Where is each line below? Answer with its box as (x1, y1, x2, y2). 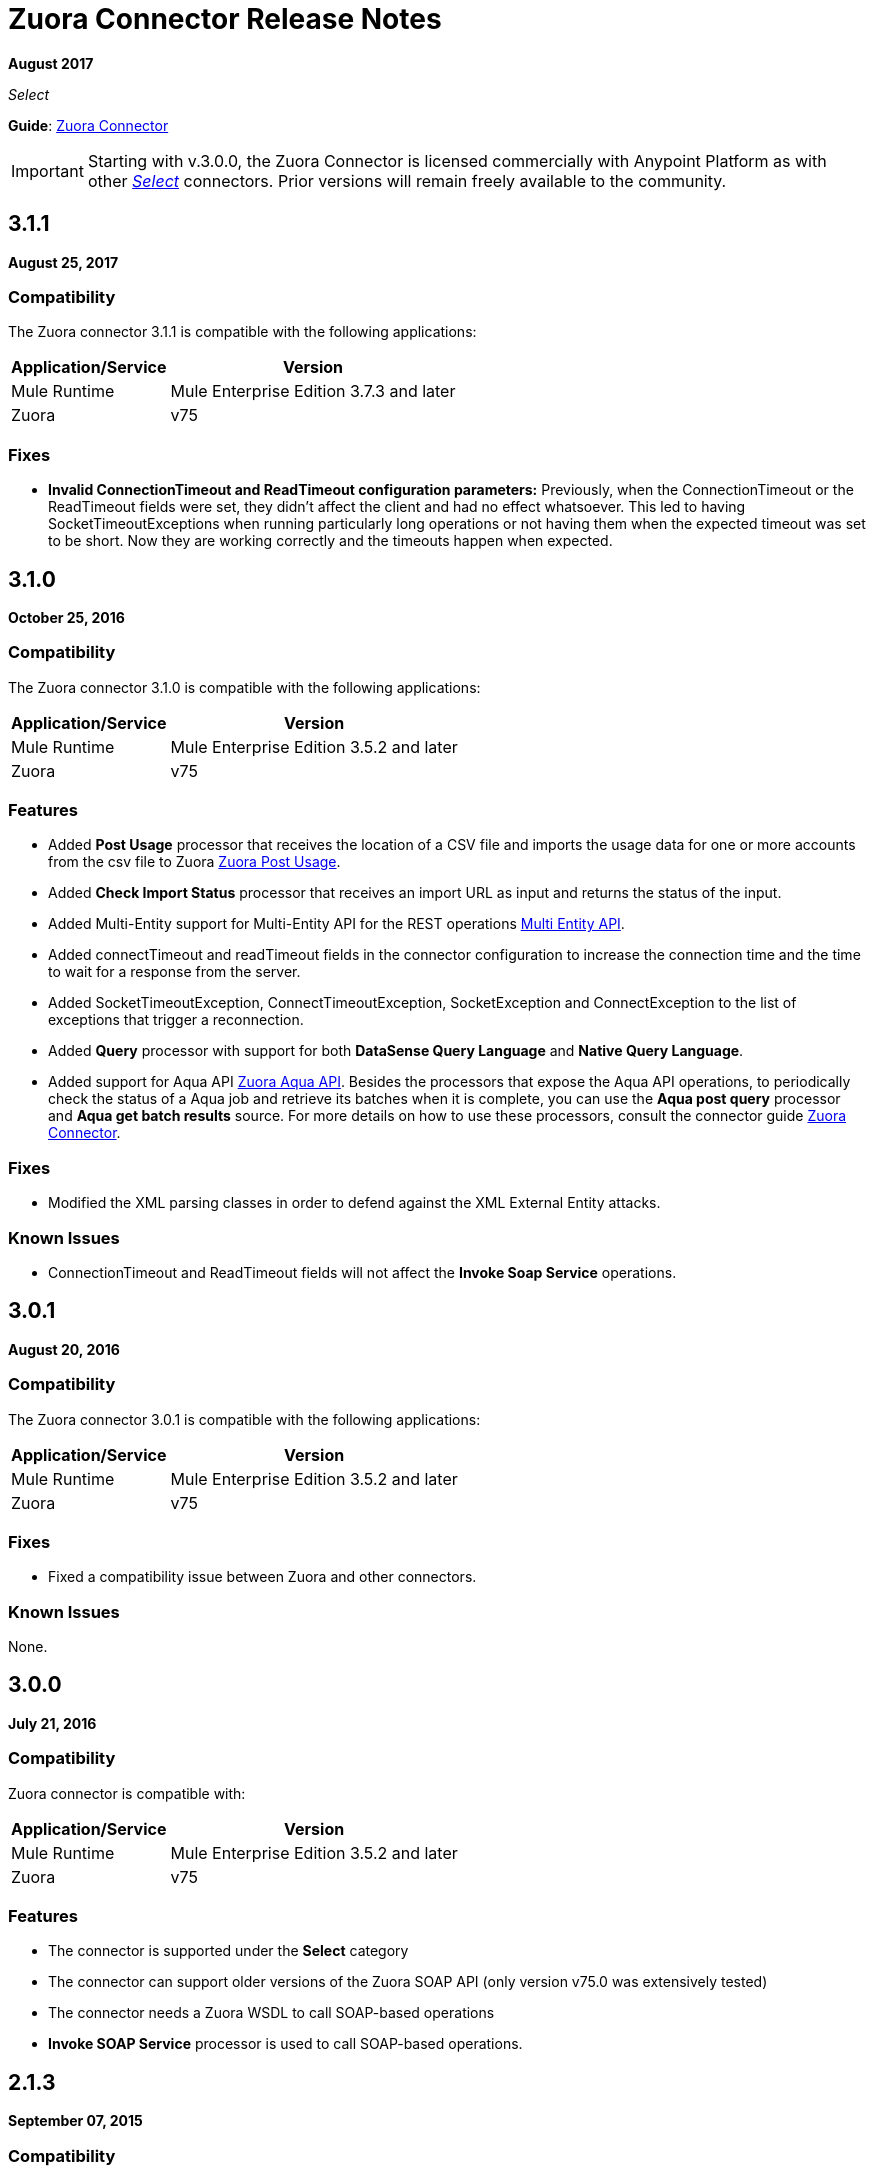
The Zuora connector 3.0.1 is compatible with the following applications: (8, 1410, 481, 1428)
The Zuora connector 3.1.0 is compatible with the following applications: (8, 678, 481, 696)
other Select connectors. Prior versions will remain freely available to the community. (87, 170, 727, 191)
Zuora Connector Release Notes (8, 2, 442, 36)
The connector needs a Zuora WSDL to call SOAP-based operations (48, 2004, 495, 2022)
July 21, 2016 (8, 1714, 97, 1732)
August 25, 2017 (8, 253, 119, 271)
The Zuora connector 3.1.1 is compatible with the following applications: (8, 323, 477, 341)
